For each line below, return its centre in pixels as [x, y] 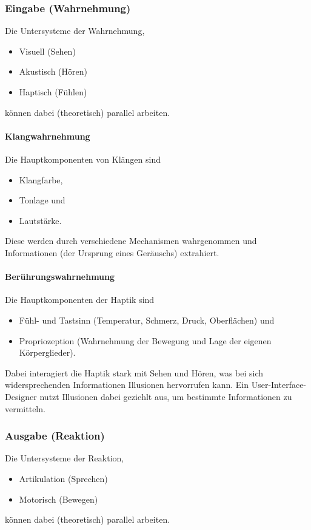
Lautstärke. [40, 220]
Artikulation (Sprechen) [63, 478]
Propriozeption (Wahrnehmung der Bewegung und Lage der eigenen [145, 340]
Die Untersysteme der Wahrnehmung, [75, 31]
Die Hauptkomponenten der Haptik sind [80, 300]
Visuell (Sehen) [47, 51]
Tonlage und [42, 200]
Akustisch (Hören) [53, 71]
